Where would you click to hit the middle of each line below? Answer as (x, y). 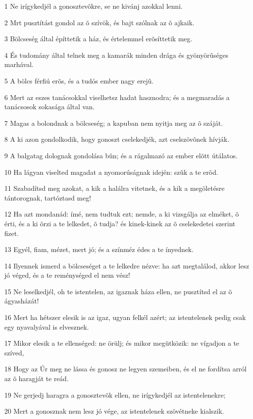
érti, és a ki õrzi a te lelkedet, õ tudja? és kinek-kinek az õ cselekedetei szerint (120, 223)
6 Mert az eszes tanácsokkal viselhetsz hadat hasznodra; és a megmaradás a (117, 97)
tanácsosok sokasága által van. (50, 107)
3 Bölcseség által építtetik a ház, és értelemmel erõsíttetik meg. (98, 39)
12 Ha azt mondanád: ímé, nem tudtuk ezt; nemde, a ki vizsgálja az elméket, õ (122, 214)
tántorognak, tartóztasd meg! (48, 197)
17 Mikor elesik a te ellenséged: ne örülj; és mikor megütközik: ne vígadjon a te (122, 343)
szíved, (14, 352)
